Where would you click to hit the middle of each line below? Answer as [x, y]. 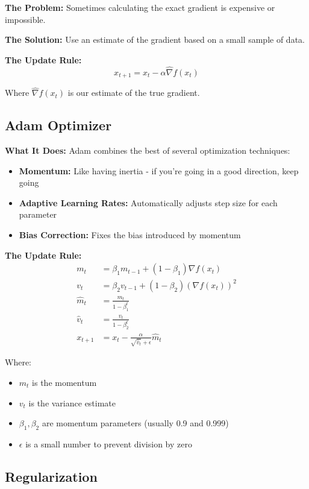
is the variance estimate [72, 402]
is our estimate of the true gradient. [134, 93]
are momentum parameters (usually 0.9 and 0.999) [135, 423]
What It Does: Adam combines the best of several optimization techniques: [148, 150]
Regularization [51, 476]
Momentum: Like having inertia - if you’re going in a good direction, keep [159, 170]
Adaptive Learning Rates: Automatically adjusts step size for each [148, 202]
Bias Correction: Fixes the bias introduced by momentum [130, 235]
